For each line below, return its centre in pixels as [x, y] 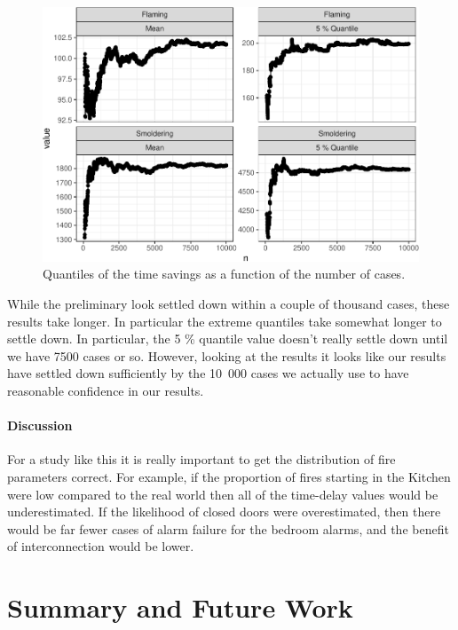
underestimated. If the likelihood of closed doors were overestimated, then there [224, 512]
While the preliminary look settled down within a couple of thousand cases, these [229, 303]
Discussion [40, 425]
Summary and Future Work [180, 607]
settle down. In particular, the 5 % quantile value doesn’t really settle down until [228, 339]
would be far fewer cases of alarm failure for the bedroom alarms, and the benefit [228, 528]
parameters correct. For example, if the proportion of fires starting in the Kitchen [229, 476]
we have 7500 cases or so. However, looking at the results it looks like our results [227, 355]
